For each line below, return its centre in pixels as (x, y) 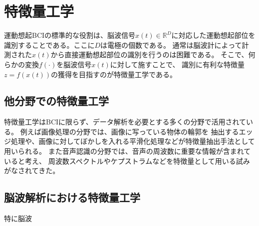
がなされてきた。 (32, 170)
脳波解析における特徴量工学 (72, 197)
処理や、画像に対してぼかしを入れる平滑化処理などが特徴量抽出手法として (133, 141)
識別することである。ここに (49, 45)
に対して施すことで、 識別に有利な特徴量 (177, 64)
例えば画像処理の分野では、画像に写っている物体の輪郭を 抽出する (129, 131)
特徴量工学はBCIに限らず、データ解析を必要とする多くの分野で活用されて (125, 122)
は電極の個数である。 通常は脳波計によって (171, 45)
